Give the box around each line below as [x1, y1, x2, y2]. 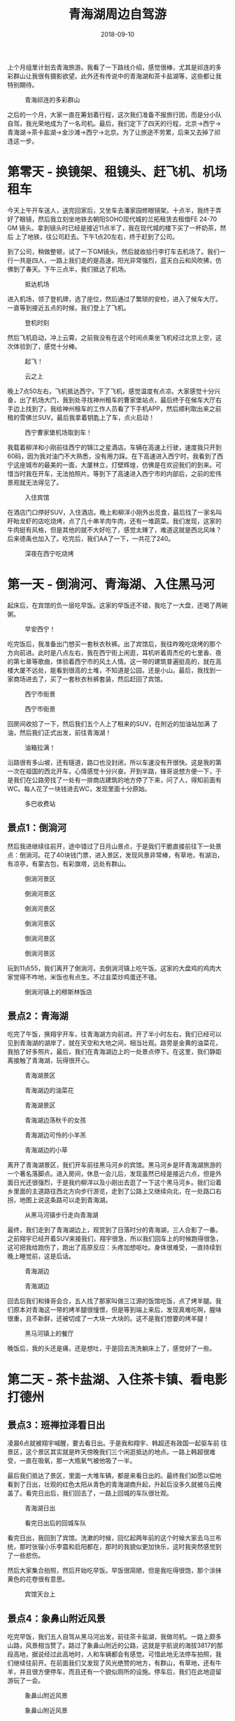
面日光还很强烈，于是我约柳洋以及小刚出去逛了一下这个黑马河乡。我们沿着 [7, 1178, 222, 1187]
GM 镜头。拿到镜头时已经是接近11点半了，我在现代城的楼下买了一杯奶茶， [7, 223, 220, 232]
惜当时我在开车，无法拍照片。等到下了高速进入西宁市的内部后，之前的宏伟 [7, 469, 222, 477]
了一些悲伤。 [7, 1551, 44, 1560]
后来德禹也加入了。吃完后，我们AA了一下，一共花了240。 [7, 534, 175, 543]
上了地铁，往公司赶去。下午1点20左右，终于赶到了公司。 [15, 232, 179, 241]
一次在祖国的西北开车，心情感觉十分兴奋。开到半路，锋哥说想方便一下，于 [7, 767, 222, 775]
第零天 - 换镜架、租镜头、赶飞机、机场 [7, 164, 227, 180]
